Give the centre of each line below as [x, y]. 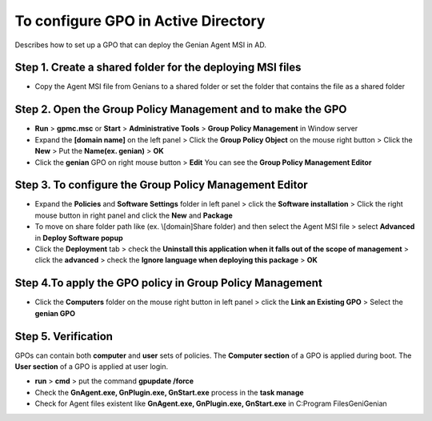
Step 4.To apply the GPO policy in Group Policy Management [169, 283]
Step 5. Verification [64, 336]
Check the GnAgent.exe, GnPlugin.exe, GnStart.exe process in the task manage [169, 392]
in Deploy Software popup [79, 238]
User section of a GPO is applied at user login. [92, 366]
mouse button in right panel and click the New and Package [134, 215]
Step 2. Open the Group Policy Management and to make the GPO [181, 109]
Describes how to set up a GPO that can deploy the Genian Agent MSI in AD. [141, 45]
